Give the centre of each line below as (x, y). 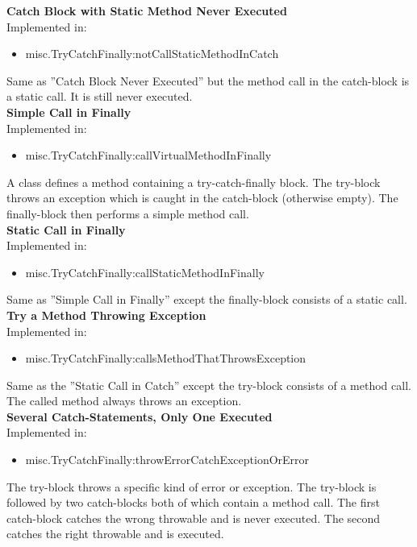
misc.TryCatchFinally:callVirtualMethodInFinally (148, 155)
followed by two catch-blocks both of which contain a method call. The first (193, 502)
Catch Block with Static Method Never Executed (147, 10)
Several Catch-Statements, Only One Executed (140, 416)
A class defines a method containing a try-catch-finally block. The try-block (194, 182)
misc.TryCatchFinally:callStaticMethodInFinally (145, 272)
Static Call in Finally (66, 229)
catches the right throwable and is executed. (115, 534)
